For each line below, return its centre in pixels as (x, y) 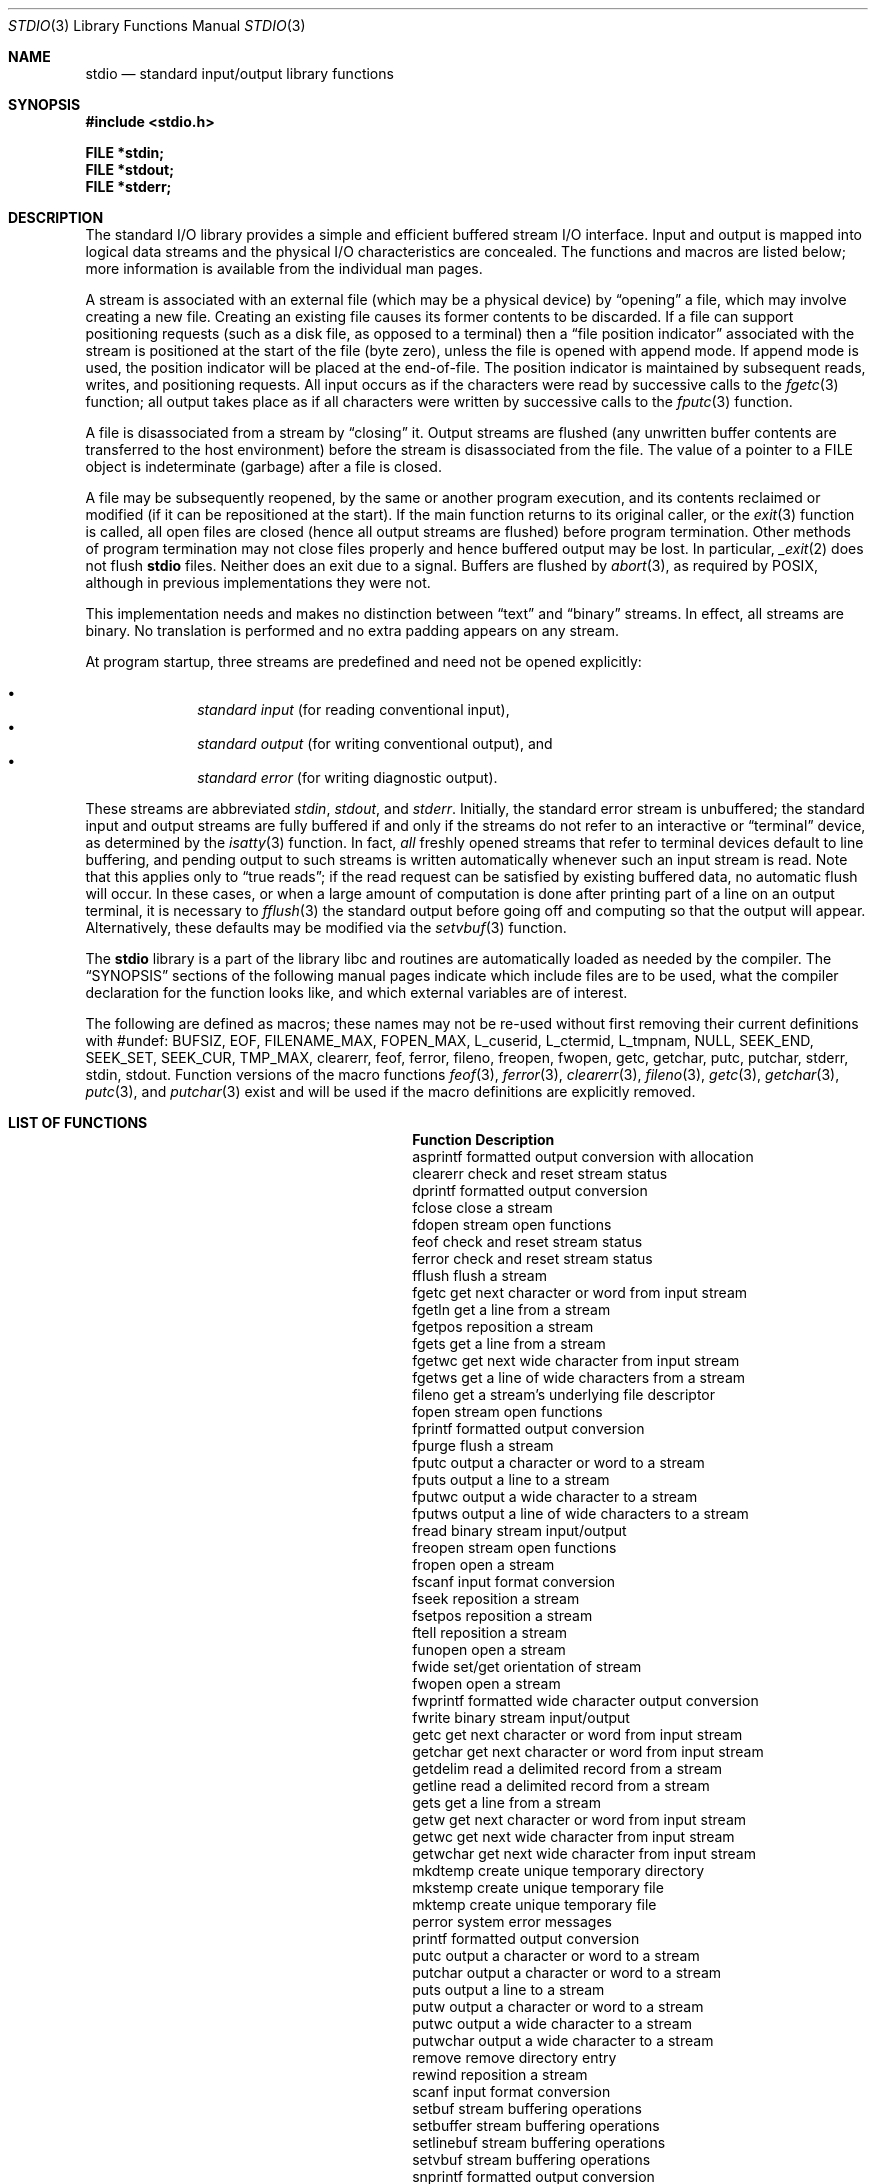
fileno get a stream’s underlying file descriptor (563, 1394)
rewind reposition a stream (500, 2074)
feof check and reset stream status (527, 1241)
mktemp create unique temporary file (534, 1904)
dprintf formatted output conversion (530, 1190)
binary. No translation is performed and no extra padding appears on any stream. (352, 630)
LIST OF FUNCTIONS (78, 1122)
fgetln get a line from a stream (511, 1309)
